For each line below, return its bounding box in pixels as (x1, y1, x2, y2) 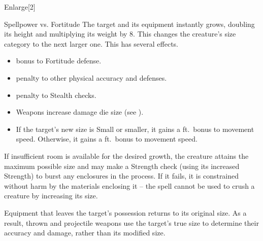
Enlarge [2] (4, 2, 36, 12)
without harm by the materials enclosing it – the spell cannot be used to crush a (4, 180, 255, 191)
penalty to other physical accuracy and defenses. (16, 72, 167, 83)
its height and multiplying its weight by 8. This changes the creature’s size (4, 28, 236, 39)
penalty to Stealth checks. (16, 89, 96, 100)
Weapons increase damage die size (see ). (16, 107, 144, 117)
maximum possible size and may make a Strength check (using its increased (4, 160, 240, 171)
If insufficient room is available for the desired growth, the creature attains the (4, 150, 249, 161)
